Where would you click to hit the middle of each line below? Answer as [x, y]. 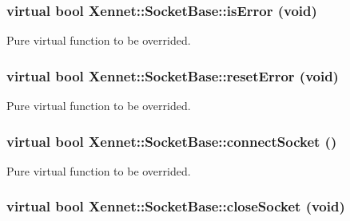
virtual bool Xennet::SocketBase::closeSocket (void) [176, 206]
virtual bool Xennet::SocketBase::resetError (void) [173, 75]
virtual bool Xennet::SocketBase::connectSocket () [172, 141]
